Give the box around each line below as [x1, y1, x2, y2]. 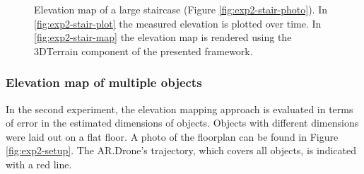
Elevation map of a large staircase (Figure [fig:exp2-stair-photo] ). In [34, 2, 327, 16]
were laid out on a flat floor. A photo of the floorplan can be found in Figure [6, 129, 339, 144]
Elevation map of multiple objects [6, 74, 202, 91]
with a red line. [6, 156, 72, 171]
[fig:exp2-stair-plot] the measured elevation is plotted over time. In [34, 16, 322, 30]
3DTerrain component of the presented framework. [34, 43, 253, 58]
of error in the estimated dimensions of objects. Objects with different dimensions [6, 115, 359, 130]
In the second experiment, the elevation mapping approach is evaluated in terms [6, 101, 353, 116]
